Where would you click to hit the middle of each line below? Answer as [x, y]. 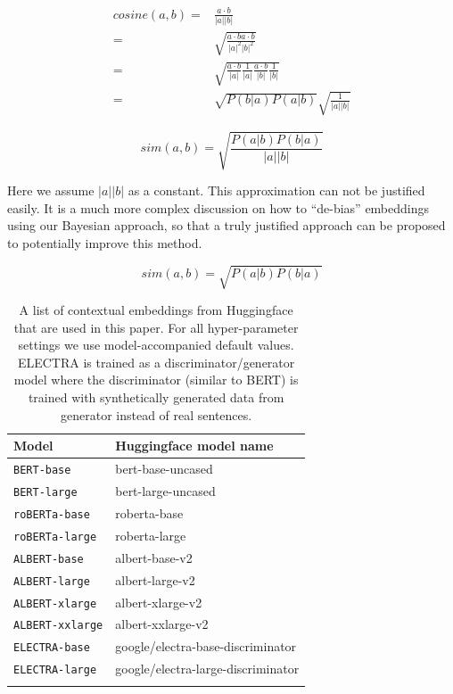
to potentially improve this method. [105, 242]
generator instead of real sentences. [156, 414]
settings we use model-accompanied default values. [156, 345]
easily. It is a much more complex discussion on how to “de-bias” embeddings [218, 207]
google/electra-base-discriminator [206, 646]
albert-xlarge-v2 [159, 602]
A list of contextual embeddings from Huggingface [156, 310]
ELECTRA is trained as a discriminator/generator [156, 362]
